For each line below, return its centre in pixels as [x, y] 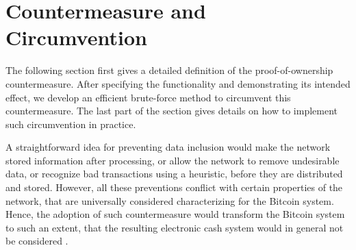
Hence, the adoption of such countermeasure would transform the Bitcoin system [175, 214]
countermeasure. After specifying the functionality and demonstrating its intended [178, 83]
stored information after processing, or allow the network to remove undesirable [173, 160]
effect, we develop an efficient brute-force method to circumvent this [148, 97]
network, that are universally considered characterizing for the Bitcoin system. [170, 200]
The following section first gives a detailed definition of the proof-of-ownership [169, 70]
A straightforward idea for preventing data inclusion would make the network [168, 147]
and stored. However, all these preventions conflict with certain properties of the [174, 187]
